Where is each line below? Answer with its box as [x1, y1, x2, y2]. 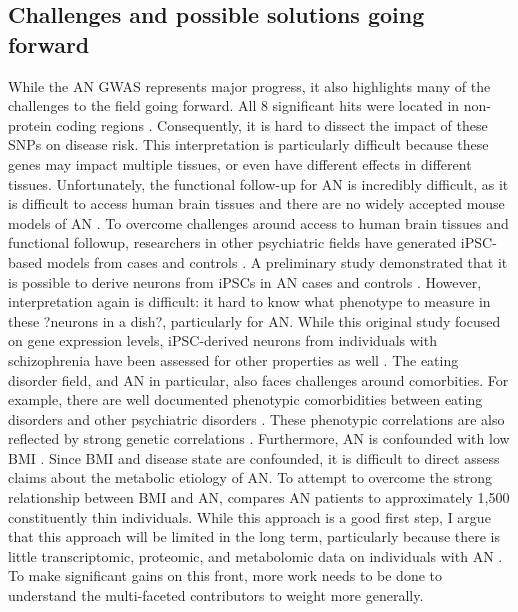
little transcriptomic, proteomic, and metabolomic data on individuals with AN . [8, 545, 503, 566]
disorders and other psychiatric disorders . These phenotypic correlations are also [8, 408, 505, 429]
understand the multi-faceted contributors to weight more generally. [8, 585, 424, 606]
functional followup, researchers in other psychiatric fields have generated [8, 232, 457, 253]
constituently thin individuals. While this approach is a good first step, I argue [8, 506, 491, 527]
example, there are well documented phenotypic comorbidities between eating [8, 389, 483, 410]
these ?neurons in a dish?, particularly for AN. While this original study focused [8, 310, 501, 331]
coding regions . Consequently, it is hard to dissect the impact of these [56, 114, 488, 135]
